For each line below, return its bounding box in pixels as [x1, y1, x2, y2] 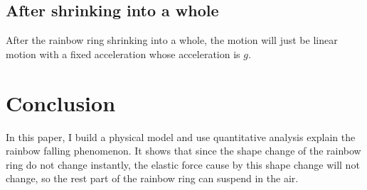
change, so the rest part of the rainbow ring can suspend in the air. [6, 171, 299, 186]
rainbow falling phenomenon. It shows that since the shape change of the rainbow [6, 143, 361, 158]
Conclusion [6, 88, 116, 117]
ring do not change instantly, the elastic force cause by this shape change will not [6, 157, 360, 172]
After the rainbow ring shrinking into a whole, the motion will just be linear [6, 33, 338, 47]
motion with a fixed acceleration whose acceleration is [6, 46, 240, 61]
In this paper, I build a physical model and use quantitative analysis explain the [6, 129, 356, 144]
